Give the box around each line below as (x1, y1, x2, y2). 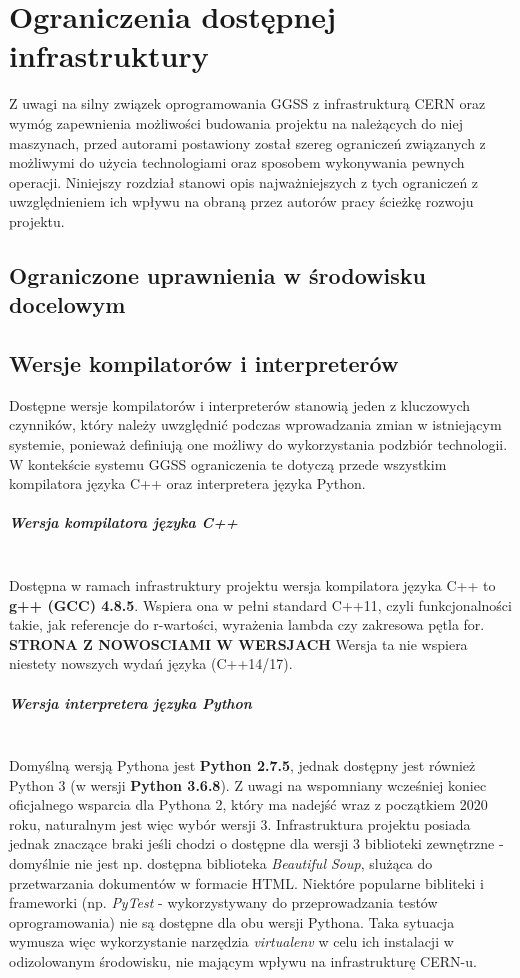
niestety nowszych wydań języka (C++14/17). (9, 653, 293, 674)
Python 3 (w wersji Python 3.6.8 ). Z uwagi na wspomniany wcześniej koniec (9, 774, 487, 795)
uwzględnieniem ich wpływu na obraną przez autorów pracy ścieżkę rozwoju (9, 191, 474, 212)
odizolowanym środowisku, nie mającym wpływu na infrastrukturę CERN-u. (9, 951, 477, 972)
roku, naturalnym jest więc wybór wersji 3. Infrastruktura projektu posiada (9, 813, 471, 834)
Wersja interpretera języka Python (9, 692, 252, 713)
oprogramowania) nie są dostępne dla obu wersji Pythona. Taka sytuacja (9, 911, 455, 932)
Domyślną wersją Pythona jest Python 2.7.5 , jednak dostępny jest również (9, 755, 476, 776)
